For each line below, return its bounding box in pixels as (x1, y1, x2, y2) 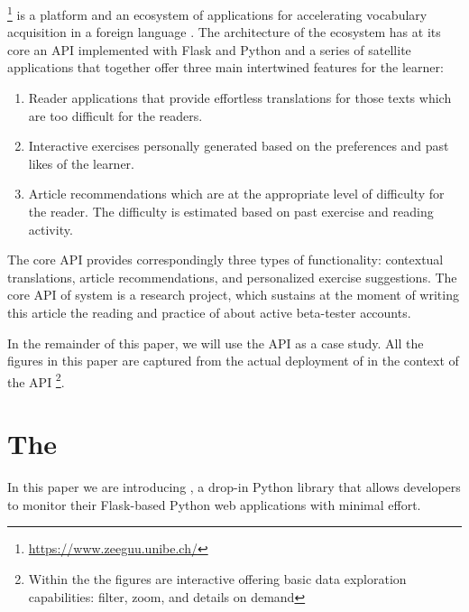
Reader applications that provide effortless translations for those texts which (28, 88, 452, 107)
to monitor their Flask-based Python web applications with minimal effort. (7, 495, 421, 514)
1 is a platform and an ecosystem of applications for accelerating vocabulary (7, 3, 428, 23)
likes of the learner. (28, 153, 135, 172)
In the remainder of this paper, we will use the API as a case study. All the (7, 333, 424, 352)
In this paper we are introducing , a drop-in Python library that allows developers (7, 478, 461, 496)
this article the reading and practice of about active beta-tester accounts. (7, 302, 411, 321)
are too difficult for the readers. (28, 106, 203, 125)
